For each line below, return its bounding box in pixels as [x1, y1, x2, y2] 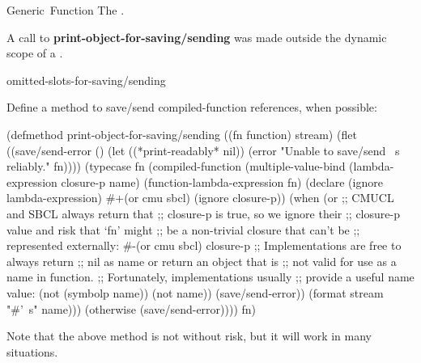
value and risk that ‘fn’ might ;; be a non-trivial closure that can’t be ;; [6, 221, 360, 238]
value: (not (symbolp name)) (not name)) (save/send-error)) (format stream [6, 284, 384, 301]
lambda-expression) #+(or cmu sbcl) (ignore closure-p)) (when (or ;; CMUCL [6, 189, 394, 206]
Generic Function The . [6, 2, 125, 18]
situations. [6, 343, 58, 360]
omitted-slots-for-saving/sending [6, 71, 166, 88]
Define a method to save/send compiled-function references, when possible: [6, 99, 377, 116]
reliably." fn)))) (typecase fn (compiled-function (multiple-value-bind [6, 158, 346, 175]
